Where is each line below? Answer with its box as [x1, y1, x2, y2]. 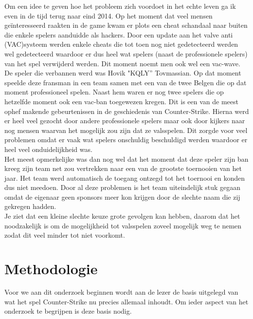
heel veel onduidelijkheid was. [4, 144, 92, 154]
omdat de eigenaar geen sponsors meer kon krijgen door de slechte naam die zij [4, 191, 240, 202]
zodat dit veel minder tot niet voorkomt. [4, 230, 125, 240]
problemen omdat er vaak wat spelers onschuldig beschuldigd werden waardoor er [4, 134, 248, 145]
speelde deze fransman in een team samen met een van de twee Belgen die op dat [4, 77, 247, 87]
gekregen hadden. [4, 201, 56, 211]
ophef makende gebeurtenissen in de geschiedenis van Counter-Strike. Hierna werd [4, 106, 249, 116]
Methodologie [4, 259, 98, 279]
